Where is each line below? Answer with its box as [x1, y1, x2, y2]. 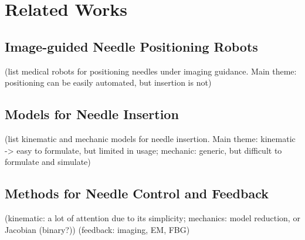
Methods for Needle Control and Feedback [5, 184, 269, 202]
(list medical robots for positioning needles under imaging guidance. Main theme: [5, 65, 297, 77]
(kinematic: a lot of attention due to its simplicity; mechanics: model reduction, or [5, 211, 300, 224]
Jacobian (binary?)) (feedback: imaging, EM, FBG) [5, 223, 190, 235]
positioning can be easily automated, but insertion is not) [5, 76, 212, 89]
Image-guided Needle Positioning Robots [5, 37, 258, 55]
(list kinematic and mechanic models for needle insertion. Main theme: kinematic [5, 132, 296, 144]
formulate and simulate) [5, 156, 91, 168]
